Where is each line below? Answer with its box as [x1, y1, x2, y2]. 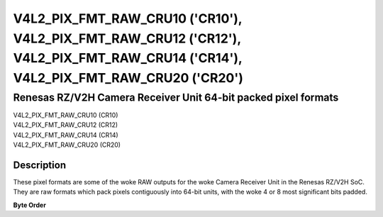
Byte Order [13, 201, 46, 209]
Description [13, 159, 67, 171]
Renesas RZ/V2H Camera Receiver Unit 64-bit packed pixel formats [13, 91, 339, 104]
